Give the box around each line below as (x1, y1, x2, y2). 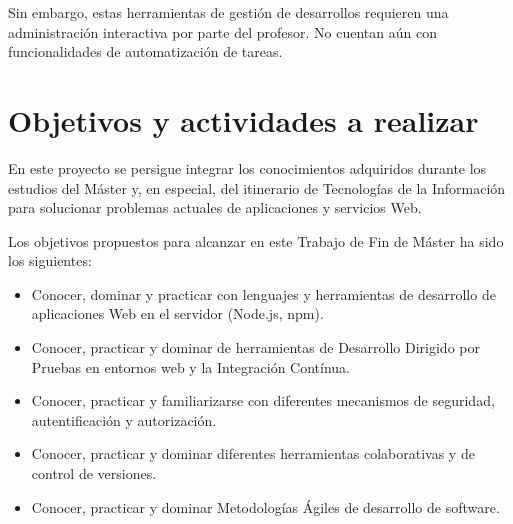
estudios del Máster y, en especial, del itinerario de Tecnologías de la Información (8, 177, 506, 198)
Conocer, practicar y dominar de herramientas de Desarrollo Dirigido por (31, 337, 480, 358)
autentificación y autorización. (31, 409, 217, 430)
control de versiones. (31, 463, 157, 484)
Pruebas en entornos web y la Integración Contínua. (31, 356, 350, 377)
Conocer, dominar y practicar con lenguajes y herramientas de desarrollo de (31, 283, 496, 304)
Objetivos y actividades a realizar (8, 99, 479, 140)
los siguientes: (8, 250, 92, 271)
